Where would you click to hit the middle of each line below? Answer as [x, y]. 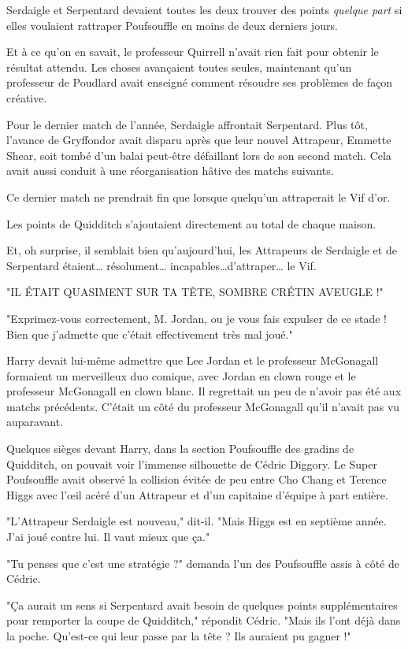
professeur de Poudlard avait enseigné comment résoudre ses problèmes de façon [200, 82]
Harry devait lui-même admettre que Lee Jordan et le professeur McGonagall [193, 360]
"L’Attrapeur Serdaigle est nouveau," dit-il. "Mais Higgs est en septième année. [197, 521]
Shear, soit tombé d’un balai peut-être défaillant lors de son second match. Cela [199, 155]
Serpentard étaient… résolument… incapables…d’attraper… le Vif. [161, 265]
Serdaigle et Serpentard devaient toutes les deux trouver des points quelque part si [204, 9]
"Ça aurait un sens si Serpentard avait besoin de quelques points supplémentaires [202, 604]
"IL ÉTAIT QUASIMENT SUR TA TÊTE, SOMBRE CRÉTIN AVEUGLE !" [195, 292]
